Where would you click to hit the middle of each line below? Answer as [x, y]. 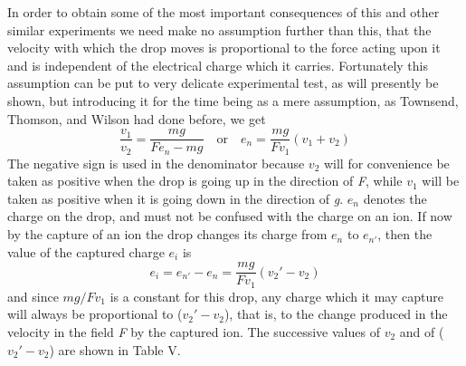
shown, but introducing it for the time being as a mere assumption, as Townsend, [233, 100]
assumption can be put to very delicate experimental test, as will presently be [223, 83]
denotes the [395, 198]
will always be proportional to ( [95, 314]
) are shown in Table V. [115, 349]
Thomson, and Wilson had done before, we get [137, 118]
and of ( [422, 331]
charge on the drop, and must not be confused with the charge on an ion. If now [230, 216]
